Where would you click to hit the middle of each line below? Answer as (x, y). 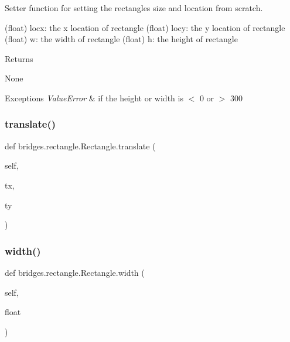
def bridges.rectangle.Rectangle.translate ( (80, 146)
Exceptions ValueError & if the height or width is (94, 98)
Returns (19, 58)
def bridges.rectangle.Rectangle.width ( (75, 272)
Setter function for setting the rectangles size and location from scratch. (134, 8)
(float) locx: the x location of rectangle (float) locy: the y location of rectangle (145, 27)
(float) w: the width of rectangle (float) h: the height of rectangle (121, 39)
